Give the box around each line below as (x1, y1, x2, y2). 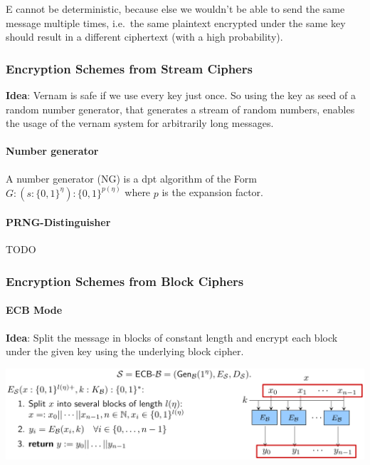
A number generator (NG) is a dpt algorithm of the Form (6, 170, 257, 185)
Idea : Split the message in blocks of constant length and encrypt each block (6, 329, 338, 344)
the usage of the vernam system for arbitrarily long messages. (6, 116, 274, 131)
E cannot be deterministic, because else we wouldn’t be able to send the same (6, 1, 345, 16)
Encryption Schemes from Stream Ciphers (6, 59, 253, 77)
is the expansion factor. (162, 185, 263, 200)
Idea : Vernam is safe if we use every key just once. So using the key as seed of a (6, 88, 356, 102)
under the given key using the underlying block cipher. (6, 344, 244, 359)
